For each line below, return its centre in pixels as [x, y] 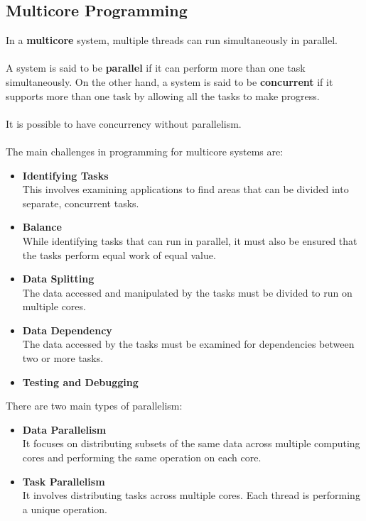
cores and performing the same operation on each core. [142, 457]
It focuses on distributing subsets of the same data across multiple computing [191, 443]
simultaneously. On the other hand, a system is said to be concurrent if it [169, 81]
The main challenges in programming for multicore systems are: [145, 151]
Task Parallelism [64, 481]
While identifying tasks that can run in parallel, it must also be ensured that [190, 240]
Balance [42, 227]
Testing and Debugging [80, 382]
